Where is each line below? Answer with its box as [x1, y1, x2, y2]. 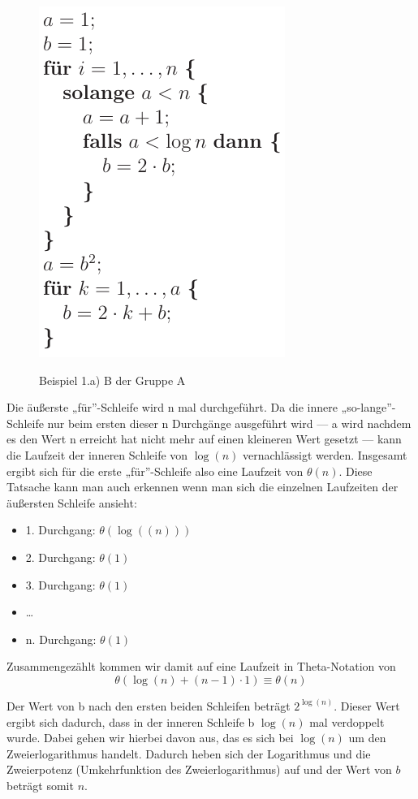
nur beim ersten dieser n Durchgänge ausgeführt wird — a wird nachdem [47, 414, 412, 431]
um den [348, 729, 386, 746]
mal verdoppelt [309, 713, 385, 730]
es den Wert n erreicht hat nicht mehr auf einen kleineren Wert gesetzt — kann [6, 430, 402, 447]
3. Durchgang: [25, 576, 96, 593]
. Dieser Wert [334, 697, 400, 714]
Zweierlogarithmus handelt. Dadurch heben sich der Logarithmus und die [6, 745, 371, 762]
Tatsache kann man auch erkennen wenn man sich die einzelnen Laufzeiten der [6, 478, 399, 495]
